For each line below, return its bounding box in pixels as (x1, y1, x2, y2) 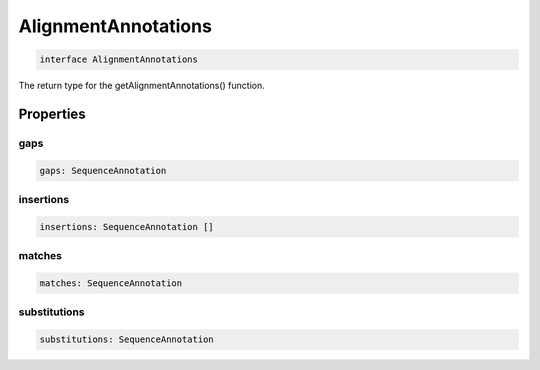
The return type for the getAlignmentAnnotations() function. (18, 80, 265, 92)
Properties (18, 105, 86, 122)
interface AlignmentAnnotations (39, 54, 199, 65)
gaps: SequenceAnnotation (39, 165, 167, 176)
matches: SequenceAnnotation (39, 277, 183, 289)
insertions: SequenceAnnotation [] (39, 221, 214, 232)
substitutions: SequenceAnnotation (39, 334, 214, 345)
